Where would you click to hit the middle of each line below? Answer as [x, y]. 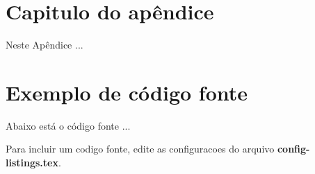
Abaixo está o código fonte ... [68, 125]
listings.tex [32, 163]
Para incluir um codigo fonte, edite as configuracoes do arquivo [140, 149]
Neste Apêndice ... [45, 45]
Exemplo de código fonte [127, 92]
